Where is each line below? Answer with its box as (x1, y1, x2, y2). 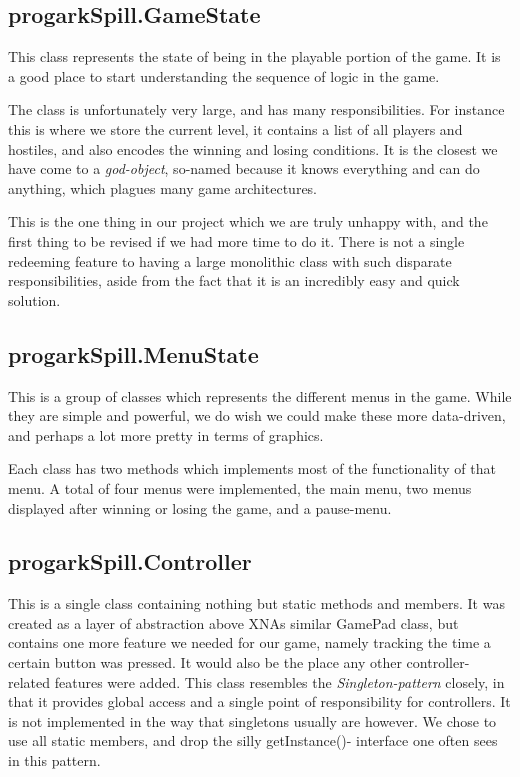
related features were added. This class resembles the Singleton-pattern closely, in (8, 671, 505, 692)
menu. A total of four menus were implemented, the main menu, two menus (8, 477, 472, 498)
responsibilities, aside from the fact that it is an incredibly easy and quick (8, 270, 460, 291)
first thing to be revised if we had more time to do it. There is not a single (8, 230, 465, 251)
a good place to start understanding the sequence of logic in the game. (8, 65, 440, 86)
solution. (8, 289, 61, 310)
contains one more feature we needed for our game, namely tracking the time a (8, 632, 491, 653)
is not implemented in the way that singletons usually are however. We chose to (8, 710, 497, 731)
